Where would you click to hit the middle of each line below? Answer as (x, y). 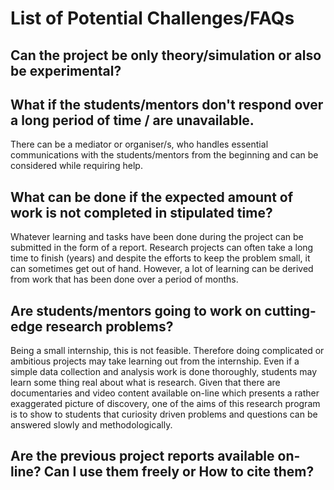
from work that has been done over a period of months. (124, 279)
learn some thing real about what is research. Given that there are (145, 383)
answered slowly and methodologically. (91, 425)
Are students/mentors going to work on (136, 310)
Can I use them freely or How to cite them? (179, 472)
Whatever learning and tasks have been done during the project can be (157, 237)
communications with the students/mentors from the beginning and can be (164, 155)
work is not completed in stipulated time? (141, 212)
